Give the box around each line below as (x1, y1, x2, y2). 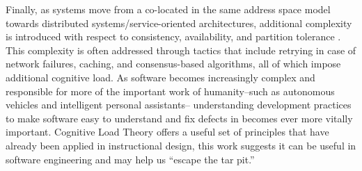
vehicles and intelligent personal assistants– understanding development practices (6, 97, 352, 112)
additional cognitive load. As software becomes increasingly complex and (6, 70, 315, 84)
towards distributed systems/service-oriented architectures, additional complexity (6, 15, 352, 30)
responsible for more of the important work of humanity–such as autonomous (6, 83, 335, 98)
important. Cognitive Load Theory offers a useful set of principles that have (6, 124, 329, 139)
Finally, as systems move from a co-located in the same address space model (6, 2, 331, 16)
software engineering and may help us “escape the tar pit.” (6, 152, 255, 166)
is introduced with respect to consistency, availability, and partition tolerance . (6, 29, 341, 44)
